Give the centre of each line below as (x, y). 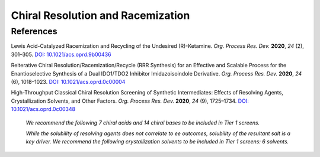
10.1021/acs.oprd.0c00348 (43, 109)
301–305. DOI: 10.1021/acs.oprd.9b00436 (61, 54)
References (34, 31)
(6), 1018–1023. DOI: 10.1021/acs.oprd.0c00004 (68, 81)
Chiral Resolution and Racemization (100, 15)
